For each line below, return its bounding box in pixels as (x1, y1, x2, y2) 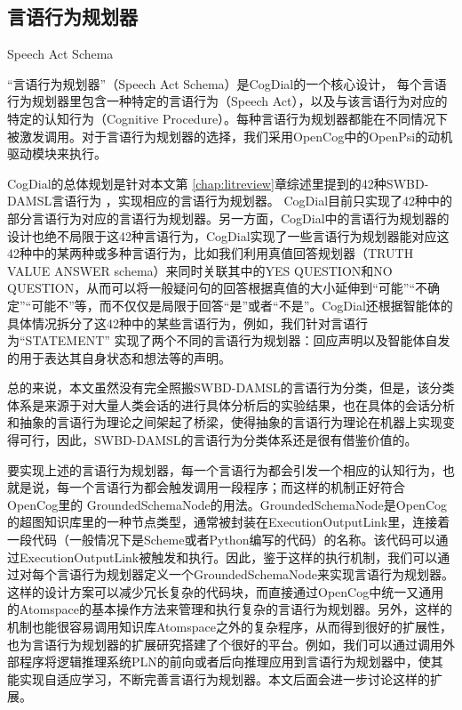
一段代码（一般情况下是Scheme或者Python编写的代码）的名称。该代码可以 (7, 530, 436, 549)
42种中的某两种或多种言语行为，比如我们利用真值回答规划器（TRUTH (7, 244, 414, 262)
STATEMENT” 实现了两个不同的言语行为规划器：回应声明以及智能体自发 (25, 331, 450, 350)
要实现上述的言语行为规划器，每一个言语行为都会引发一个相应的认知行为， (7, 460, 442, 479)
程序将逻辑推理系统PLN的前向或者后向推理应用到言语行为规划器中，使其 (19, 652, 443, 671)
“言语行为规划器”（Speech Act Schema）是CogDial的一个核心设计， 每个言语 (7, 74, 447, 93)
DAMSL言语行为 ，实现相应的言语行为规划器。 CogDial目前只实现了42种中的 (7, 191, 453, 210)
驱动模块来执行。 (7, 144, 107, 163)
